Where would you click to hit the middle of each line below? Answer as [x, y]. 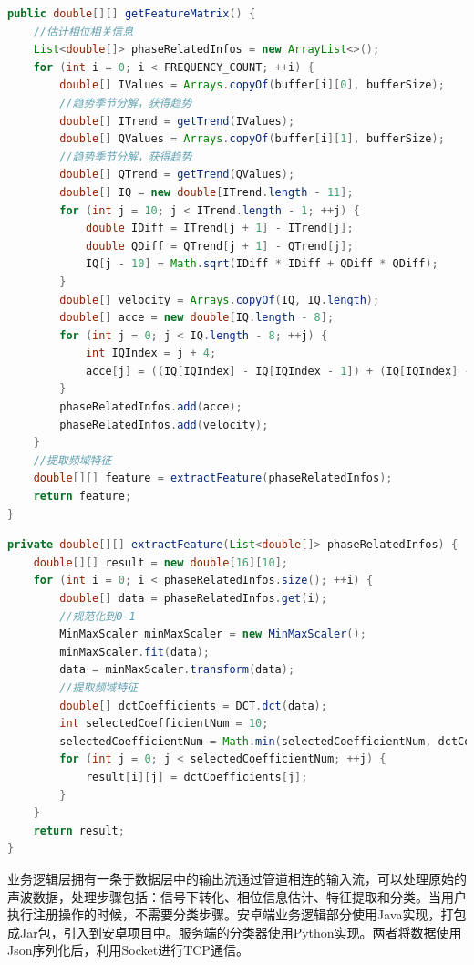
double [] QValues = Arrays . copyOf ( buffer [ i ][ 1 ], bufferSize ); [252, 139]
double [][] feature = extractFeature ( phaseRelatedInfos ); [213, 478]
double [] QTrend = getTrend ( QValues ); [177, 175]
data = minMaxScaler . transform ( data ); [177, 670]
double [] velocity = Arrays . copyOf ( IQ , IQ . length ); [220, 300]
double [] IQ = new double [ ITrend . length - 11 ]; [206, 192]
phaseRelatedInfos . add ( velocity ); [164, 425]
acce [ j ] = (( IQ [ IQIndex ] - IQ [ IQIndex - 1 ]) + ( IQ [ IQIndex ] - [278, 371]
